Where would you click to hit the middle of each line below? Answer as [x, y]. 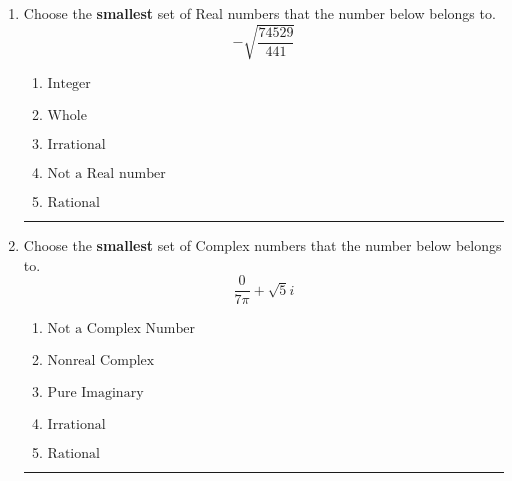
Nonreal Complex [101, 361]
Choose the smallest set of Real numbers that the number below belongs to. [259, 13]
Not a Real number [106, 174]
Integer [69, 84]
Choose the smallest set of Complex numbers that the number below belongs [262, 245]
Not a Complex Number [121, 329]
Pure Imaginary [95, 393]
